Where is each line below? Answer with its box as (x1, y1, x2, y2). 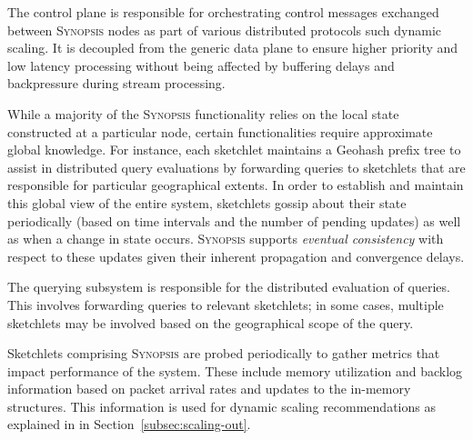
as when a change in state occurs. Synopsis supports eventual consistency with (7, 229, 444, 248)
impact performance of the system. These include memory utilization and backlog (7, 361, 463, 380)
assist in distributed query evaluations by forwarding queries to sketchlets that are (7, 157, 466, 176)
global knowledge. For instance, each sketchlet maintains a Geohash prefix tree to (7, 140, 461, 159)
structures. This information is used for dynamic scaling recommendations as (7, 396, 436, 415)
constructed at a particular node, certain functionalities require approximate (7, 122, 433, 141)
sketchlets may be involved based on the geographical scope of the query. (7, 313, 414, 332)
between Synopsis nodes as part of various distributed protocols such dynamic (7, 20, 442, 39)
